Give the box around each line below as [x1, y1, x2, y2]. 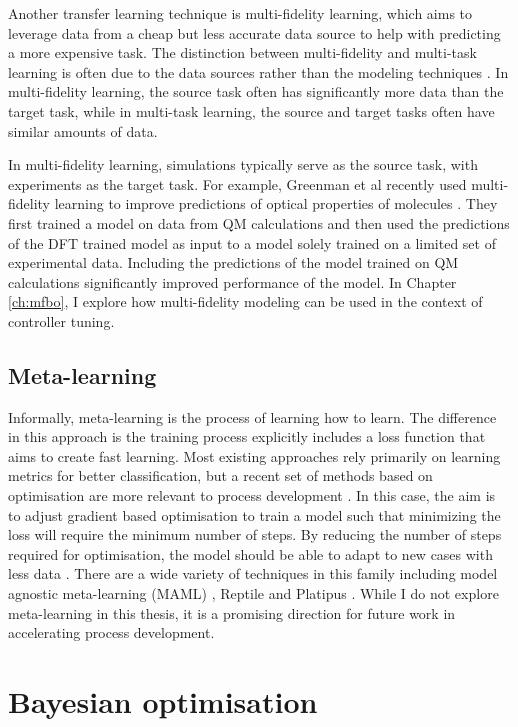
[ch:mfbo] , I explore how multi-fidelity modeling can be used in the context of [8, 291, 483, 312]
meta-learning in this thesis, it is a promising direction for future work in [8, 602, 456, 623]
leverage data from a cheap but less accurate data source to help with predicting [8, 22, 501, 43]
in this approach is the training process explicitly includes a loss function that [8, 426, 486, 447]
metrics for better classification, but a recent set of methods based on [8, 465, 433, 486]
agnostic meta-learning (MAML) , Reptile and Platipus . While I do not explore [8, 583, 499, 604]
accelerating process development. [8, 622, 215, 643]
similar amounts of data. [8, 120, 158, 141]
